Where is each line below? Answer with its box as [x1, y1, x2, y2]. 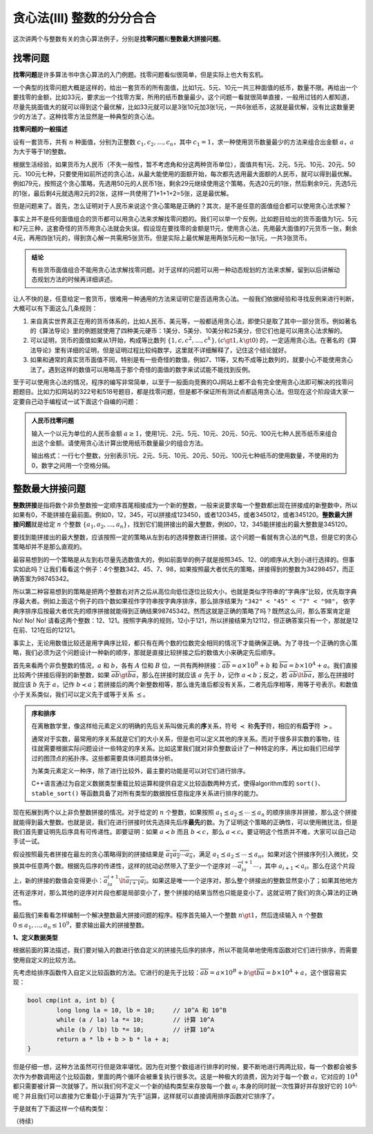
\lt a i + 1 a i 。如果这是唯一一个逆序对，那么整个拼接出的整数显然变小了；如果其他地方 [118, 876, 358, 886]
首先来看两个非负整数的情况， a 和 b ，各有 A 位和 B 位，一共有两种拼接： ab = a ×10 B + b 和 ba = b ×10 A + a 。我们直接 [12, 660, 358, 670]
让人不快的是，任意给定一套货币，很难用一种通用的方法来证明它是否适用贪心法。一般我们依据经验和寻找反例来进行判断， [12, 294, 358, 303]
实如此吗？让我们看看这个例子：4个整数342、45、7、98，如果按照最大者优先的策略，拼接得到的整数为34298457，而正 [12, 565, 355, 573]
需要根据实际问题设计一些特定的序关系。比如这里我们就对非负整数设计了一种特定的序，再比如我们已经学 [43, 744, 340, 753]
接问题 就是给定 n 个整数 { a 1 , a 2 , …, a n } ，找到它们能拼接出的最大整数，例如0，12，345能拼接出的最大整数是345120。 [12, 520, 352, 530]
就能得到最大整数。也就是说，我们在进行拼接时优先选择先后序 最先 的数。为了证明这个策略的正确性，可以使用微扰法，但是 [12, 818, 358, 826]
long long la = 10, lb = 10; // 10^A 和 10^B [56, 1006, 227, 1014]
